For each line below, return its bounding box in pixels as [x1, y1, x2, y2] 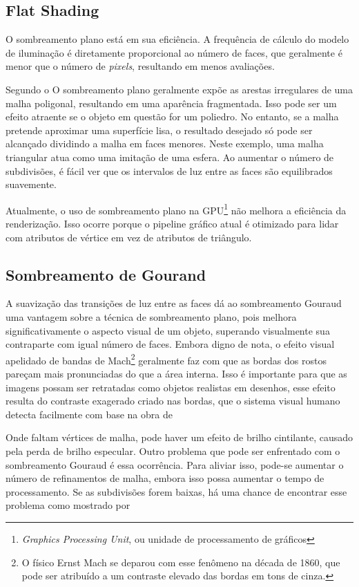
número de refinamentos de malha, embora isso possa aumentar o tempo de [6, 471, 324, 485]
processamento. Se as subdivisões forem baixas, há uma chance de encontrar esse [6, 484, 347, 499]
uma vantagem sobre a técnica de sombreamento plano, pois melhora [6, 309, 297, 324]
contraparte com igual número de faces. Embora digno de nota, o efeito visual [6, 337, 335, 351]
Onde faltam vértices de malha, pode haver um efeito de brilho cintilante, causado [6, 430, 353, 445]
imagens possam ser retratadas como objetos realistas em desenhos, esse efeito [6, 380, 336, 394]
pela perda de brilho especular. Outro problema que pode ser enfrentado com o [6, 443, 340, 458]
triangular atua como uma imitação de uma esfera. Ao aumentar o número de [6, 149, 334, 164]
